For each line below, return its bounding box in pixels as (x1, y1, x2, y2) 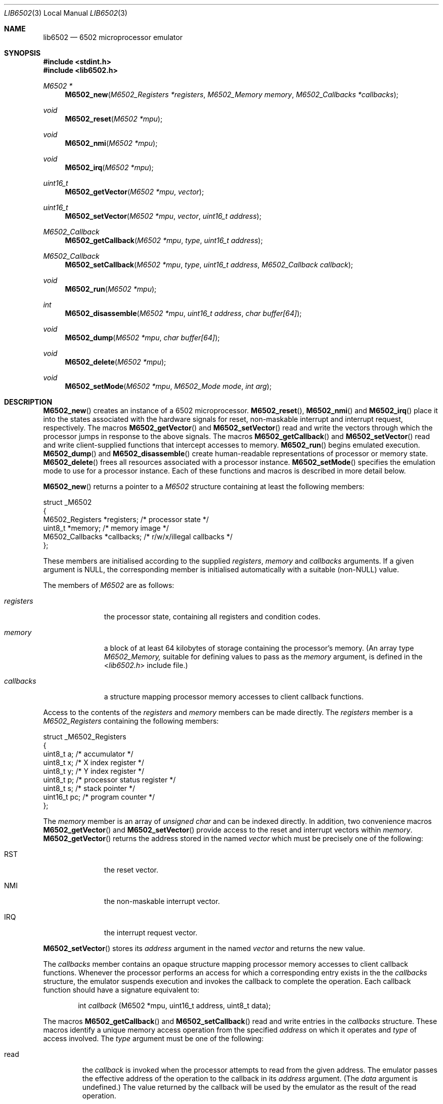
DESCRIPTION (4, 398, 53, 406)
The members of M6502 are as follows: (43, 581, 174, 589)
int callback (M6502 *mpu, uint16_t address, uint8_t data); (78, 1001, 271, 1010)
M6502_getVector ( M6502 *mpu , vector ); (65, 187, 204, 196)
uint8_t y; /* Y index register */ (43, 767, 145, 775)
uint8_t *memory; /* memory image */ (43, 524, 169, 532)
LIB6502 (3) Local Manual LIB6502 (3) (4, 9, 127, 17)
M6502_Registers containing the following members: (43, 717, 219, 725)
